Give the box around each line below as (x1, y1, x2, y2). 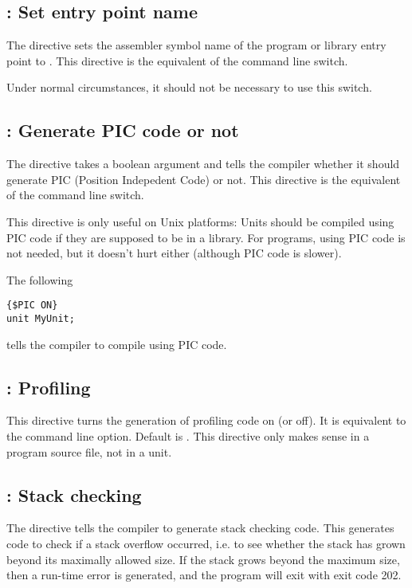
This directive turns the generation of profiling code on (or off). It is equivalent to (6, 412, 406, 429)
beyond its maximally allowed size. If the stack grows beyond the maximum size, (6, 551, 400, 567)
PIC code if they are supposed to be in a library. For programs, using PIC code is (6, 229, 406, 245)
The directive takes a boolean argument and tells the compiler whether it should (6, 155, 400, 172)
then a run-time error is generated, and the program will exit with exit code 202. (6, 566, 402, 583)
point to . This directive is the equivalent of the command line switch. (6, 52, 348, 69)
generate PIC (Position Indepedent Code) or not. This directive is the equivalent (6, 171, 401, 187)
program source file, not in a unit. (6, 443, 172, 460)
